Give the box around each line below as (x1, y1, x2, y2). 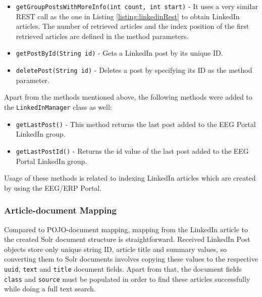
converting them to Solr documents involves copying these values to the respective (4, 253, 258, 264)
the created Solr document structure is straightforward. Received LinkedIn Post (4, 234, 250, 244)
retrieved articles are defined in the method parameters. (16, 30, 189, 41)
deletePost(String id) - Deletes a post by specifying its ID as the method (16, 65, 252, 75)
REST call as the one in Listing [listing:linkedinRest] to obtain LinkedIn (16, 11, 240, 21)
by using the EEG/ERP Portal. (4, 182, 102, 193)
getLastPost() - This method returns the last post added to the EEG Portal (16, 118, 256, 129)
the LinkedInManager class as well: (4, 101, 112, 112)
